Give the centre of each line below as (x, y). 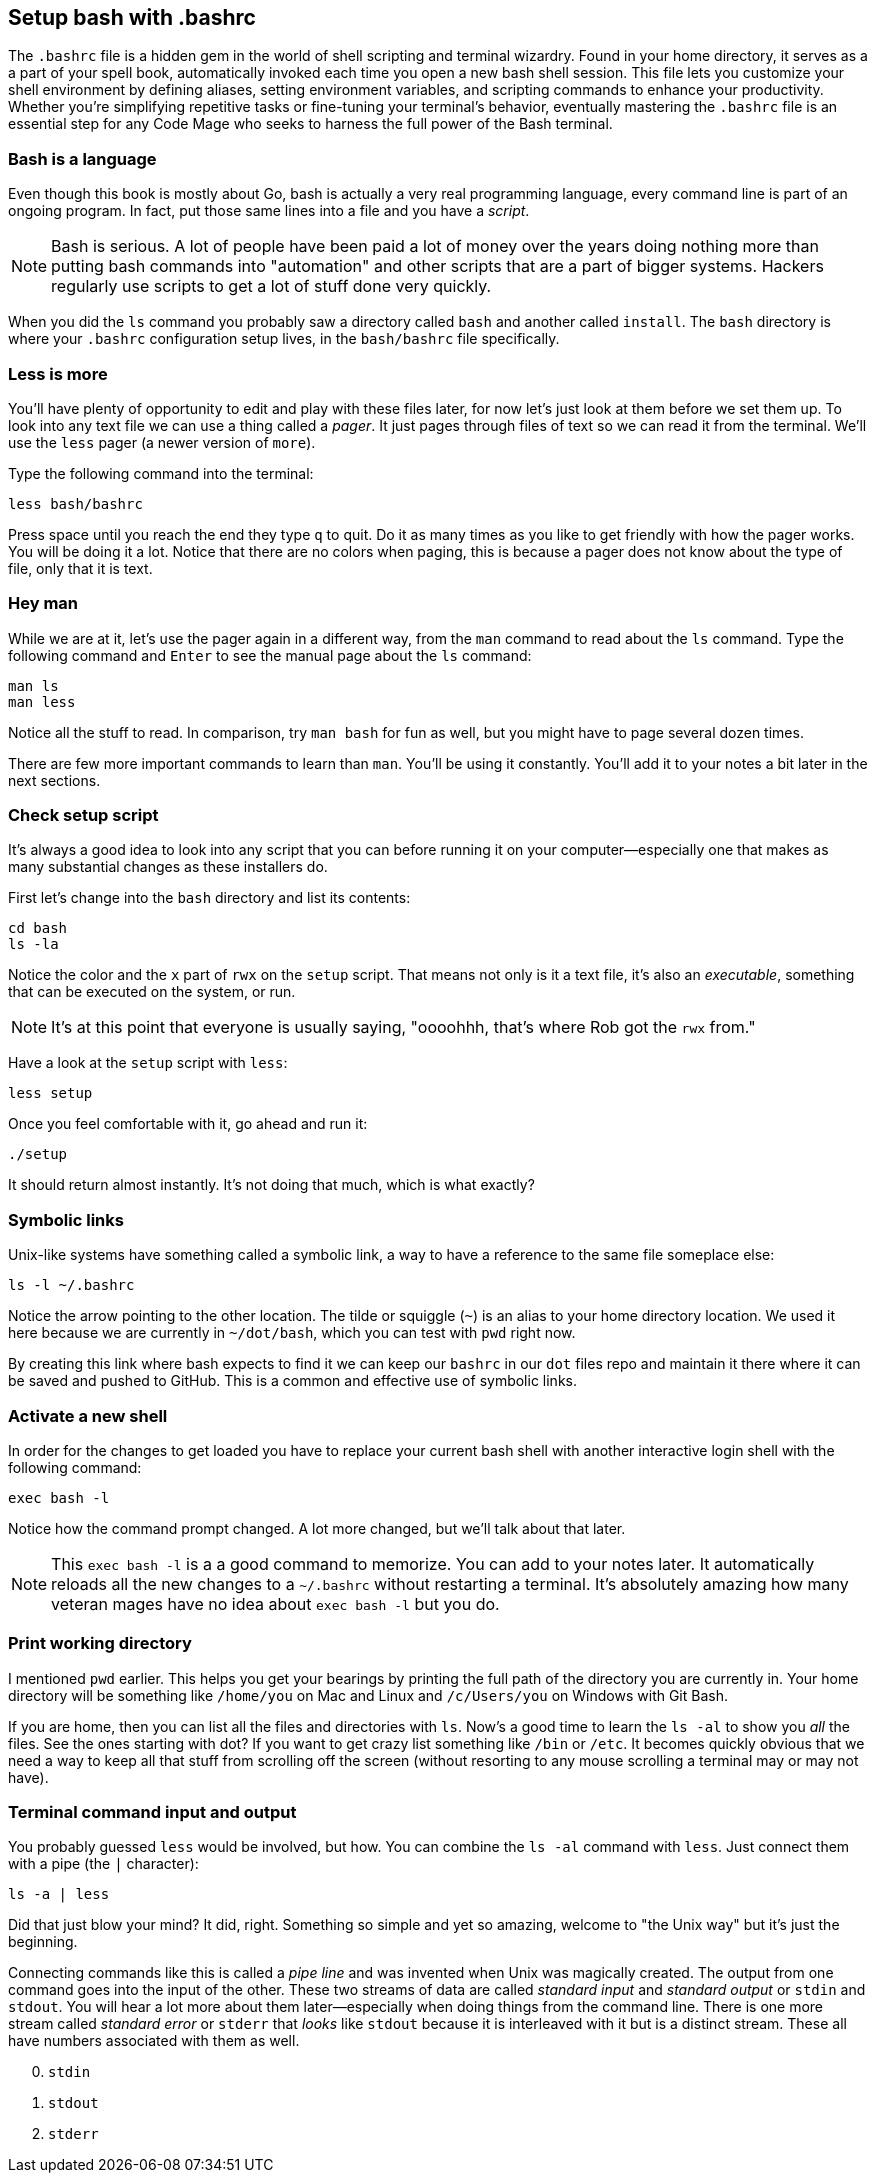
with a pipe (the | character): (103, 1864)
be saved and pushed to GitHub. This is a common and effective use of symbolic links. (292, 1381)
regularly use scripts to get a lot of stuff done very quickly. (271, 286)
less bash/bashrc (75, 503)
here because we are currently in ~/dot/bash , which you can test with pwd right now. (292, 1333)
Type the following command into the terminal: (161, 473)
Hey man (43, 603)
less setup (50, 1093)
